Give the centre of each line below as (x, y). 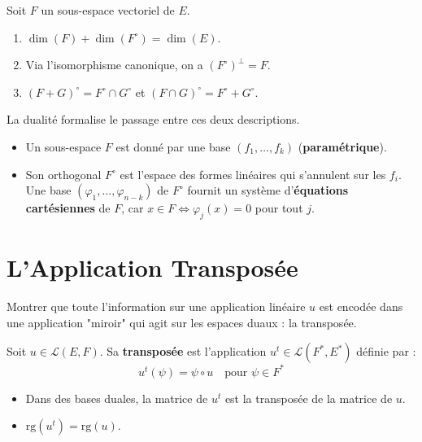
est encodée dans (361, 306)
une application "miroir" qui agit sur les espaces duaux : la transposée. (182, 322)
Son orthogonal (63, 174)
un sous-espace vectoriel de (108, 10)
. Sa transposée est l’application (183, 351)
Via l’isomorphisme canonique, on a (114, 65)
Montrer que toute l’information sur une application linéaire (156, 306)
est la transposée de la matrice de (309, 398)
